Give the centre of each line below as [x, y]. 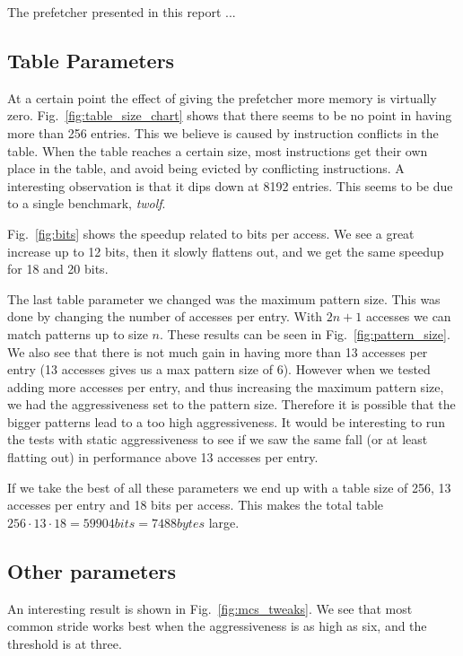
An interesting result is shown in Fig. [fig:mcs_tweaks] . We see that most [210, 608]
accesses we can [408, 316]
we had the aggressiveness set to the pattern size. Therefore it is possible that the [231, 404]
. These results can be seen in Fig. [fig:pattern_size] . [305, 333]
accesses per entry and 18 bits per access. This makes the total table [196, 505]
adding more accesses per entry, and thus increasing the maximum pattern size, [226, 386]
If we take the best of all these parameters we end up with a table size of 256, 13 [229, 487]
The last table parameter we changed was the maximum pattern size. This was [224, 298]
